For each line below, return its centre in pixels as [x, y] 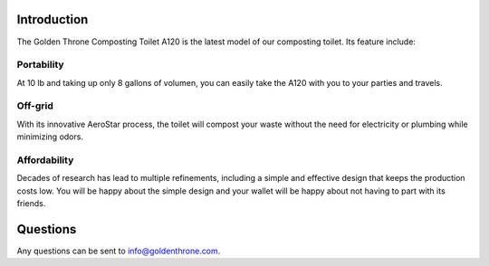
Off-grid [35, 106]
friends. [31, 204]
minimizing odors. [50, 137]
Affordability [45, 160]
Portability [40, 65]
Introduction [53, 19]
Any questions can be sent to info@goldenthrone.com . [119, 251]
